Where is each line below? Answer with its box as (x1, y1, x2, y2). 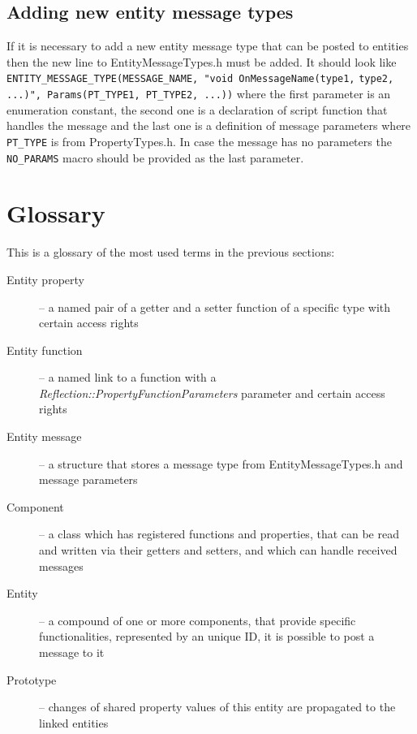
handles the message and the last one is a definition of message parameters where (6, 117, 411, 134)
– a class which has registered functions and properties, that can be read (39, 525, 399, 542)
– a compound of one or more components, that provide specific (39, 611, 356, 628)
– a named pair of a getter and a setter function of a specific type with (39, 298, 391, 315)
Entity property (6, 270, 84, 287)
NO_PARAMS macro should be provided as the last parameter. (6, 149, 304, 166)
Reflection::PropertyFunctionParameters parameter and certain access (39, 384, 385, 401)
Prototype (6, 671, 57, 688)
